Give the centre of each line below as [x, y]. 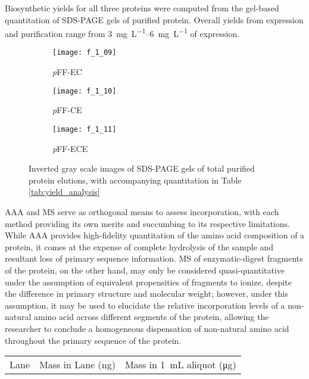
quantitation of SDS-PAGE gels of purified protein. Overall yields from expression [154, 19]
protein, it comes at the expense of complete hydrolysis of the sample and [139, 246]
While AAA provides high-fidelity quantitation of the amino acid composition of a [155, 235]
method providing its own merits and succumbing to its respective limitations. [147, 223]
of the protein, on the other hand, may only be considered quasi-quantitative [145, 270]
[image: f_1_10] [85, 91]
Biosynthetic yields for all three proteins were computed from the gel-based [142, 8]
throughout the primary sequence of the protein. [93, 340]
